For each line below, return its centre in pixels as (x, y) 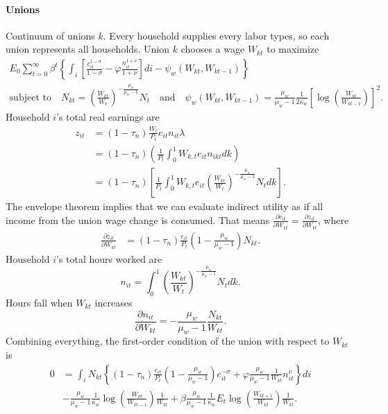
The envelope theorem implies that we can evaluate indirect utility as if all (165, 206)
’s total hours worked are (109, 258)
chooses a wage (213, 49)
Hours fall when (39, 302)
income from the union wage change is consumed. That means (138, 219)
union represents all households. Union (88, 49)
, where (333, 219)
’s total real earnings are (108, 116)
